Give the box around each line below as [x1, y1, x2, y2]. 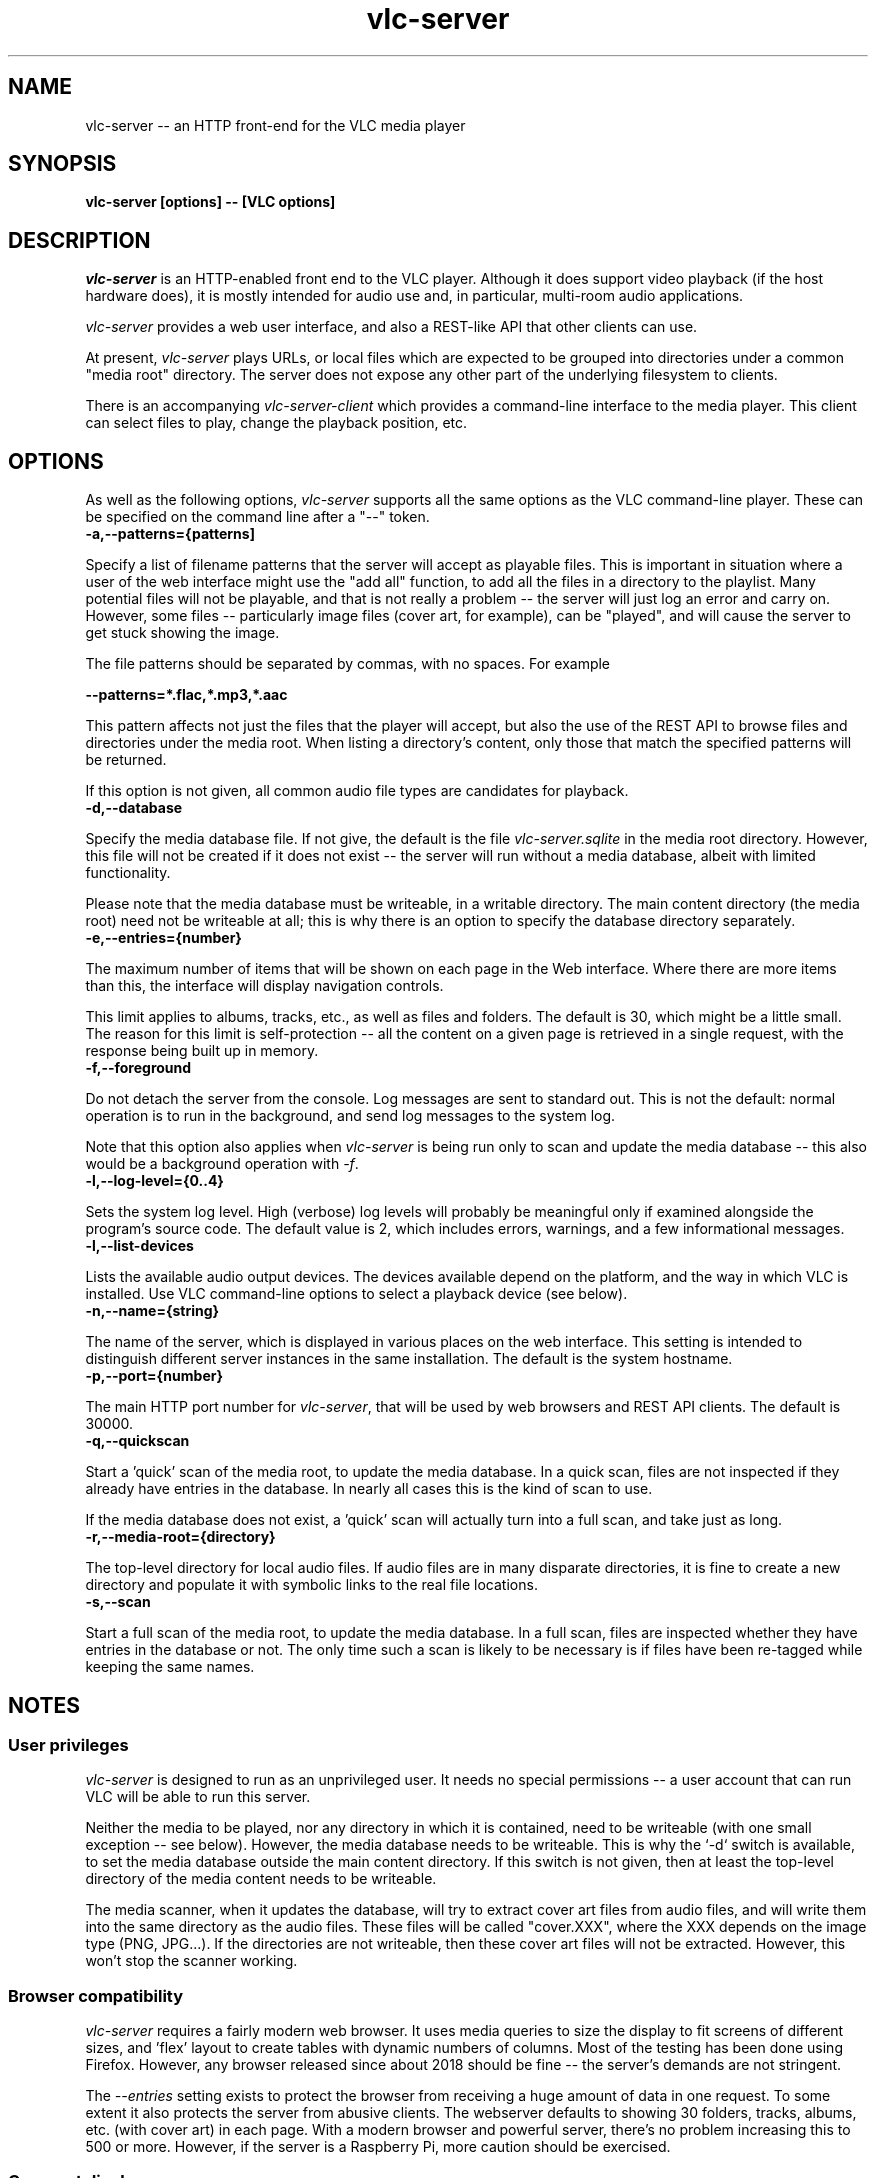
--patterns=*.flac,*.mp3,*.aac [85, 686, 288, 704]
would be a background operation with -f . [85, 1155, 359, 1173]
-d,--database [85, 799, 183, 817]
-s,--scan [85, 1593, 151, 1611]
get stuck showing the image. [85, 624, 280, 642]
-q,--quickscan [85, 1432, 190, 1450]
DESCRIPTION [8, 227, 151, 253]
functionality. [85, 864, 171, 882]
